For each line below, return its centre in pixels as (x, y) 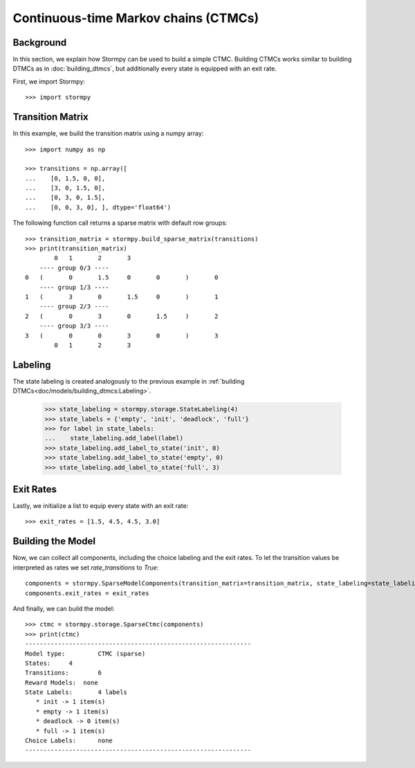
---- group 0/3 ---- (74, 268)
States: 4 (49, 663)
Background (40, 43)
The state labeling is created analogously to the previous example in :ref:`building (129, 381)
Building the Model (54, 542)
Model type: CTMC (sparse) (85, 654)
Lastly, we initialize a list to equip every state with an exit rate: (101, 506)
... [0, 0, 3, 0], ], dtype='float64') (98, 207)
